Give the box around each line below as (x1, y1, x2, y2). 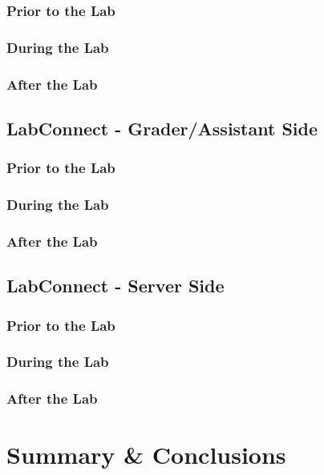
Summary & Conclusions (6, 438, 286, 471)
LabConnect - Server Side (6, 273, 225, 298)
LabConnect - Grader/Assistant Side (6, 115, 318, 140)
